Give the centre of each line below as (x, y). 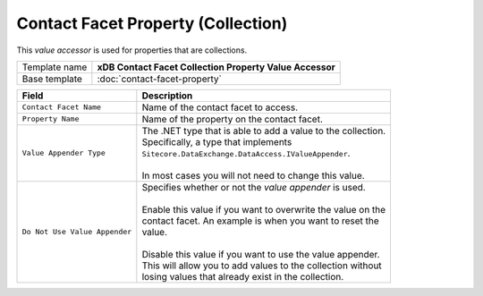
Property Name (51, 119)
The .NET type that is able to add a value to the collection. (264, 131)
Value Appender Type (64, 153)
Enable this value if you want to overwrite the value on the (264, 209)
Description (167, 96)
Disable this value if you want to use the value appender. (261, 254)
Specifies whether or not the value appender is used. (254, 187)
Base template (52, 79)
